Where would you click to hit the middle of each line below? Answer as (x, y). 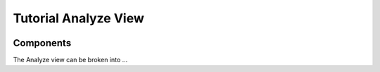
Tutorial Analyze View (78, 18)
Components (42, 43)
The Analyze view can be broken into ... (70, 60)
